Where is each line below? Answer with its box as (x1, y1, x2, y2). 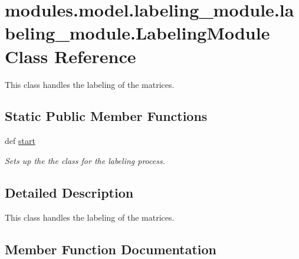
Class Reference (5, 44, 136, 68)
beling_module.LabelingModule (5, 21, 270, 45)
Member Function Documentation (5, 240, 217, 258)
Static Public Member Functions (5, 107, 208, 125)
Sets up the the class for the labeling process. (5, 154, 165, 166)
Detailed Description (5, 183, 134, 201)
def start (5, 135, 35, 147)
